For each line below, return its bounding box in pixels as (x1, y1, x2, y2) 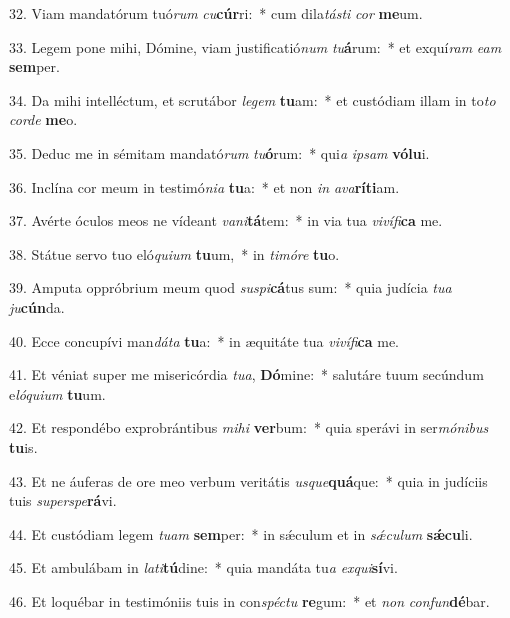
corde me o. (9, 109, 78, 130)
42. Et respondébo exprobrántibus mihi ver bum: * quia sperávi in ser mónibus (9, 417, 489, 438)
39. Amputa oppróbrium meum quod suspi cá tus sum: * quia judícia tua (9, 277, 452, 298)
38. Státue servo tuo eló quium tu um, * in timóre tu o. (9, 243, 340, 264)
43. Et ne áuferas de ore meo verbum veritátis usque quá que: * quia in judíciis (9, 470, 488, 491)
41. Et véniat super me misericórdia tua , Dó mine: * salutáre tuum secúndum (9, 364, 484, 385)
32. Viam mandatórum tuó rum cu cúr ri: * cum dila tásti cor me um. (9, 3, 423, 23)
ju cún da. (9, 296, 65, 317)
